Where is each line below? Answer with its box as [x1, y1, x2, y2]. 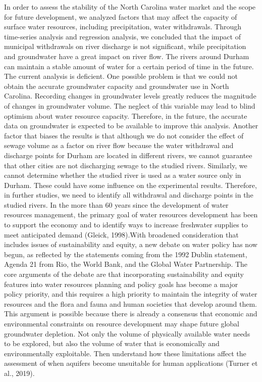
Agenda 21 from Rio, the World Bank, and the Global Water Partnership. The [4, 259, 248, 269]
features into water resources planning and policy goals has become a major [4, 278, 238, 289]
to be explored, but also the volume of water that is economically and [4, 338, 220, 349]
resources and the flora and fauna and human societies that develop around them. [4, 298, 257, 309]
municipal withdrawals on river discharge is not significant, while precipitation [4, 41, 246, 52]
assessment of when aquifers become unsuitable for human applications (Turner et [4, 358, 258, 368]
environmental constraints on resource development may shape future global [4, 318, 240, 328]
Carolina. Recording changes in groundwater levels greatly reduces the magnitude [4, 90, 256, 101]
